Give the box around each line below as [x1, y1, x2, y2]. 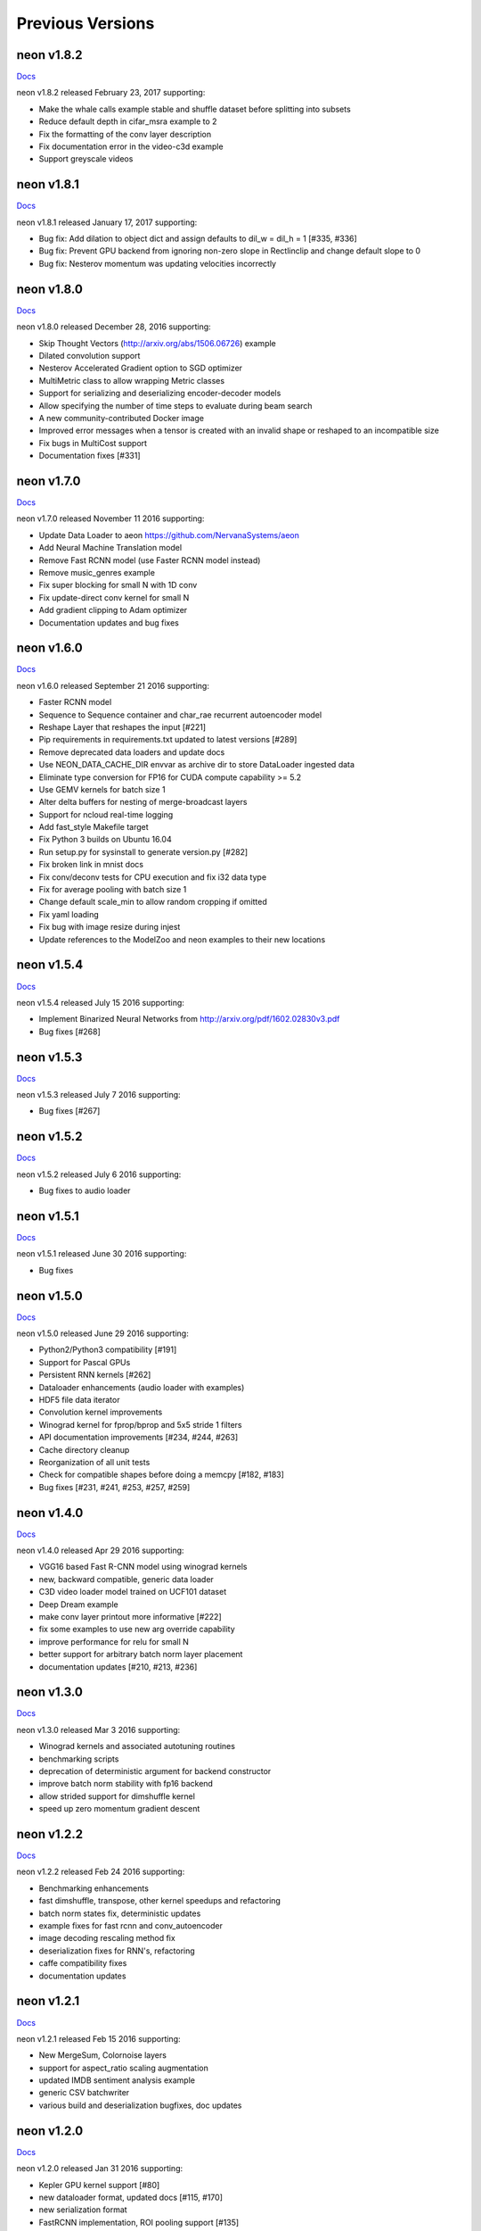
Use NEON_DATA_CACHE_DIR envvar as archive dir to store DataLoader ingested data [38, 759, 355, 770]
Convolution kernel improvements [38, 1406, 163, 1418]
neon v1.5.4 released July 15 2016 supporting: [16, 997, 184, 1008]
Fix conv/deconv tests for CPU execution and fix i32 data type [38, 871, 267, 883]
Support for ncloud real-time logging [38, 809, 174, 820]
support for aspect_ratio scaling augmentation [38, 2062, 208, 2073]
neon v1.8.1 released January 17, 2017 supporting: [16, 217, 198, 228]
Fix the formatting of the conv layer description [38, 129, 212, 139]
